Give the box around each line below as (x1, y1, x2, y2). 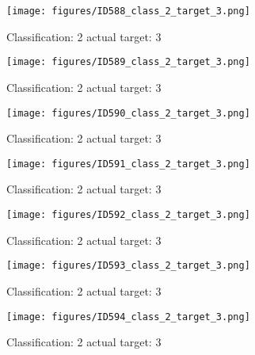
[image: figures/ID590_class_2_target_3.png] (6, 107, 250, 119)
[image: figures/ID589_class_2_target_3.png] (6, 56, 250, 68)
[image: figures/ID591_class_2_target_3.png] (6, 158, 250, 170)
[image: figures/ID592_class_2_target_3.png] (6, 209, 250, 220)
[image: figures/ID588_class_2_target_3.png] (6, 6, 250, 17)
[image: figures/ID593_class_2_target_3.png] (6, 260, 250, 272)
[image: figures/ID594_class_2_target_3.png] (6, 311, 250, 323)
